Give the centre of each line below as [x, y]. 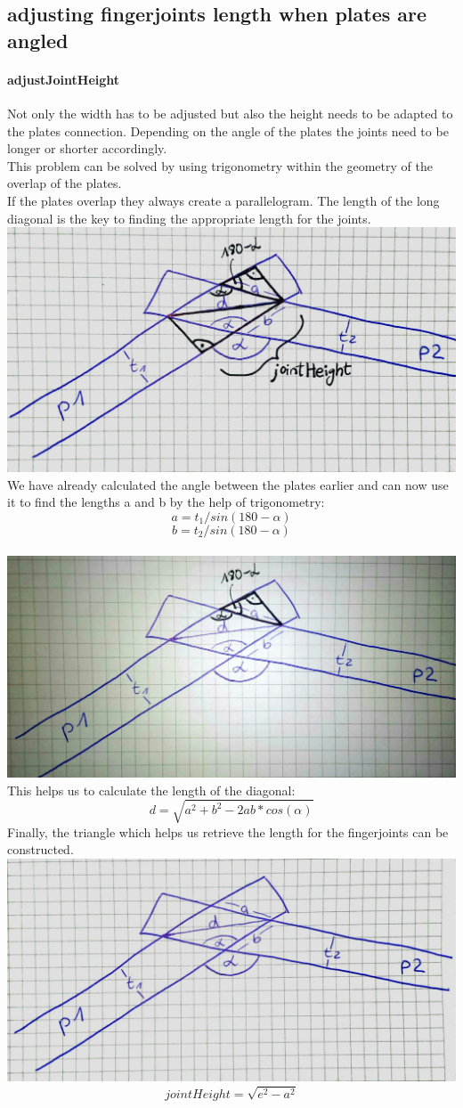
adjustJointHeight [64, 79]
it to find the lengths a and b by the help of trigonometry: [166, 502]
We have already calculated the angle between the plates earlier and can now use [228, 484]
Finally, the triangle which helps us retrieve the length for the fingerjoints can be [228, 831]
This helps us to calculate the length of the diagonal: [151, 790]
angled [38, 40]
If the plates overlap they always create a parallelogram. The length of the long [223, 200]
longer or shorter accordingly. [87, 148]
